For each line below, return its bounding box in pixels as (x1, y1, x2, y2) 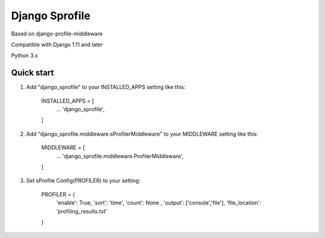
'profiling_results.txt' (56, 207, 108, 215)
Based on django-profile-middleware (11, 30, 103, 37)
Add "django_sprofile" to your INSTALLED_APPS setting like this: (26, 84, 186, 91)
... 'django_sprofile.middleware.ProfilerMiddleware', (56, 152, 184, 159)
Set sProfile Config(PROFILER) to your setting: (26, 177, 141, 185)
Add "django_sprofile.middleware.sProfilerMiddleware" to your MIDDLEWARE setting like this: (26, 130, 258, 138)
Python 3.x (11, 52, 39, 59)
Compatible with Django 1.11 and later (11, 41, 104, 48)
